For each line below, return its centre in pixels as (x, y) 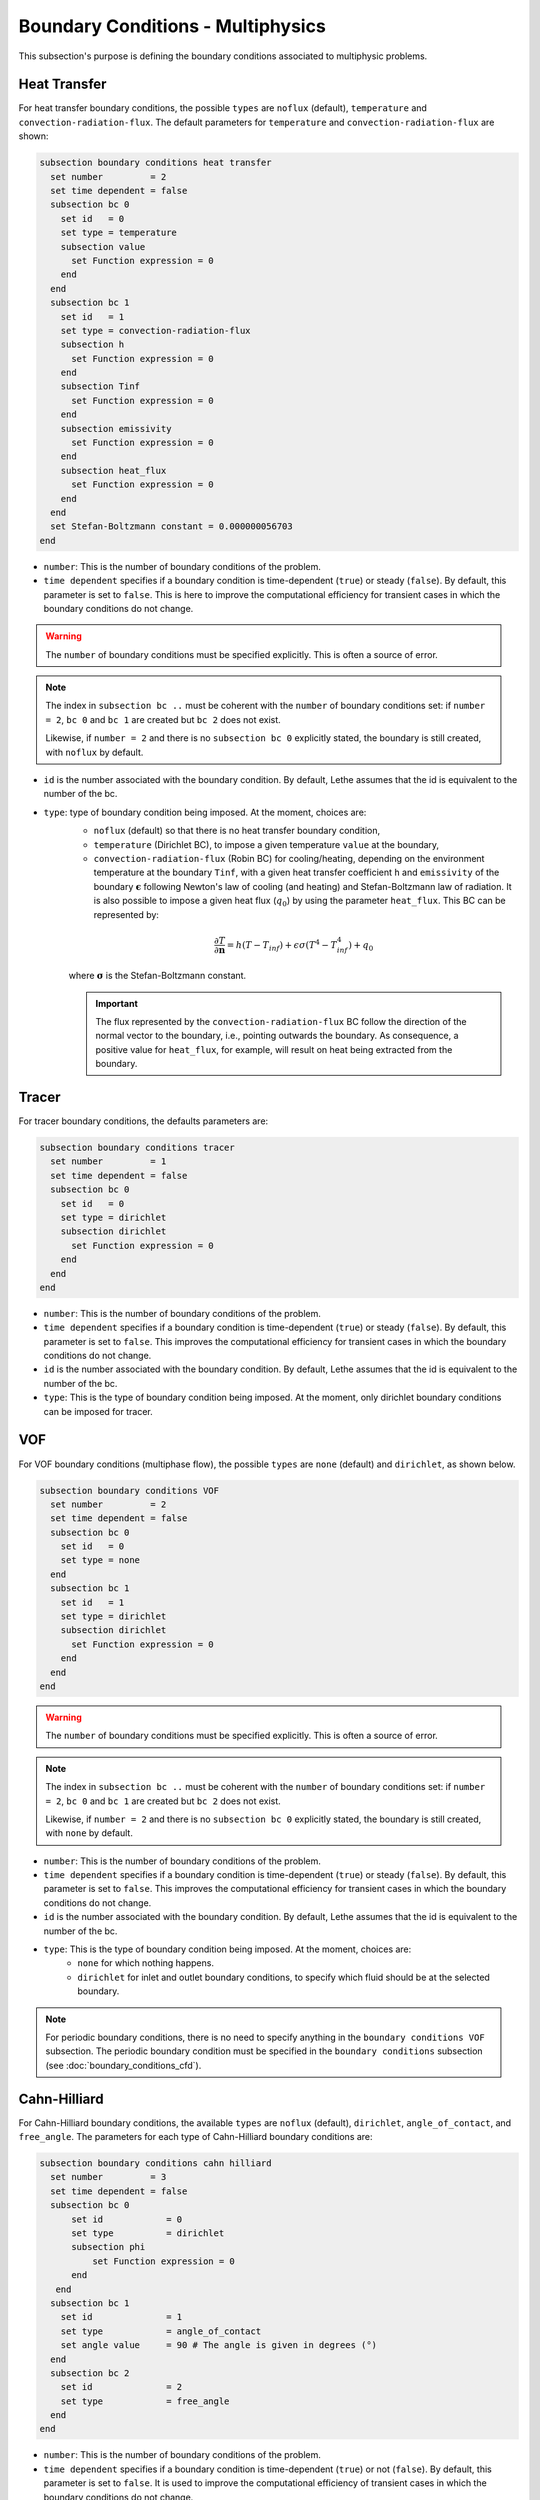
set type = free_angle (145, 2401)
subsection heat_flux (113, 470)
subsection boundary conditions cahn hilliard (155, 2163)
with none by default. (89, 1833)
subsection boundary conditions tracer (137, 1147)
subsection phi (108, 2247)
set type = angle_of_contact (161, 2331)
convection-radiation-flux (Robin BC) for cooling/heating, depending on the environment (289, 858)
